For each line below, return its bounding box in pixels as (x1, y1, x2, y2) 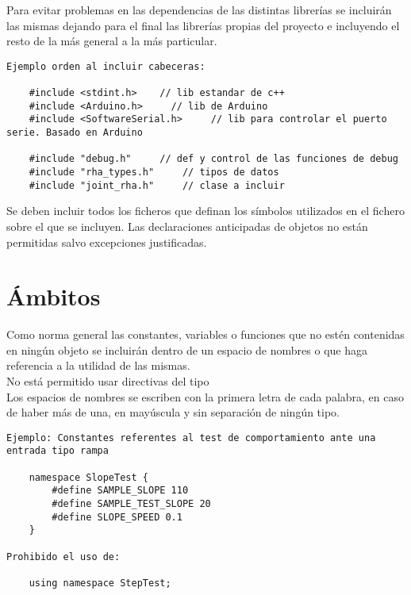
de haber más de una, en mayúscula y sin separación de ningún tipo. (6, 404, 340, 420)
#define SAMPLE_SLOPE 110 (52, 485, 189, 497)
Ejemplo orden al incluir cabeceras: (6, 60, 205, 72)
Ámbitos (6, 280, 101, 313)
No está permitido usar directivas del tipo (6, 373, 209, 390)
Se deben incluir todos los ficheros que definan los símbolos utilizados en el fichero (6, 202, 405, 219)
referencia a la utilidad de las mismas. (6, 357, 190, 374)
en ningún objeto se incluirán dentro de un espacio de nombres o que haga (6, 341, 367, 358)
